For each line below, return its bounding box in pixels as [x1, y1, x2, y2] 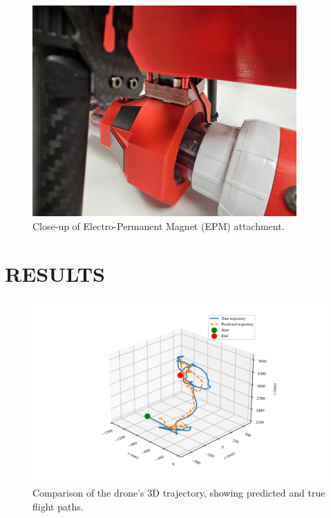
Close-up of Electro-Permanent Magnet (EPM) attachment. [32, 218, 285, 233]
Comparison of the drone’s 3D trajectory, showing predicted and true [32, 486, 325, 500]
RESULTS [5, 259, 105, 287]
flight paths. [32, 499, 84, 513]
